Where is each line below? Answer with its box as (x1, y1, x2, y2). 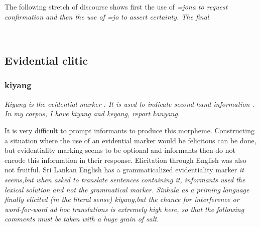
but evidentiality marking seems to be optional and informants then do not (5, 145, 236, 155)
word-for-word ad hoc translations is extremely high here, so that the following (5, 203, 244, 214)
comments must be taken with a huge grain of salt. (5, 213, 159, 224)
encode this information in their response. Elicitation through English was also (5, 154, 246, 165)
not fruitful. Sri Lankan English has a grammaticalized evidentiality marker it (5, 164, 244, 175)
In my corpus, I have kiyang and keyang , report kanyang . (5, 108, 180, 119)
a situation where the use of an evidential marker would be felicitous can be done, (5, 135, 256, 145)
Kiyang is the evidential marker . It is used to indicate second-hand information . (5, 98, 254, 109)
